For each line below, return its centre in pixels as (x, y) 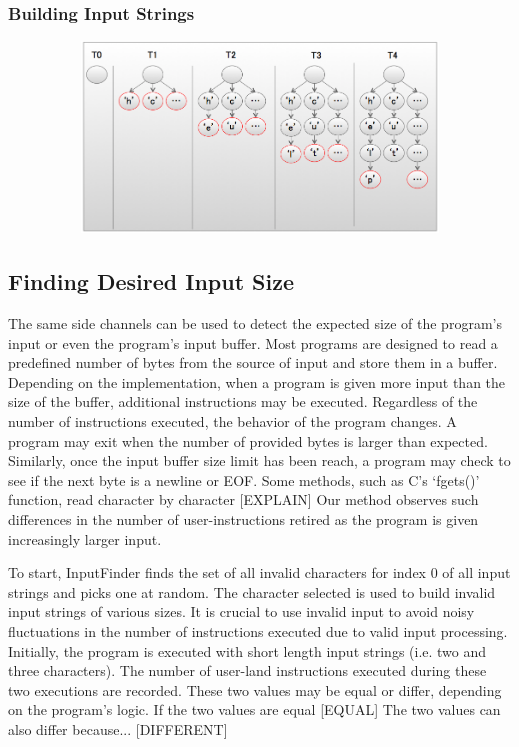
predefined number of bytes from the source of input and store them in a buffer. (253, 362)
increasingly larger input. (85, 538)
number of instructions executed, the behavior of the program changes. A (232, 420)
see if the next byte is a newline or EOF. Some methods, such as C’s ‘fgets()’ (244, 479)
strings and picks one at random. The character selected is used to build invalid (252, 591)
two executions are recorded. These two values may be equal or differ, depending (255, 689)
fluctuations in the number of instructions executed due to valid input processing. (258, 630)
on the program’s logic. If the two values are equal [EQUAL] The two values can (254, 709)
